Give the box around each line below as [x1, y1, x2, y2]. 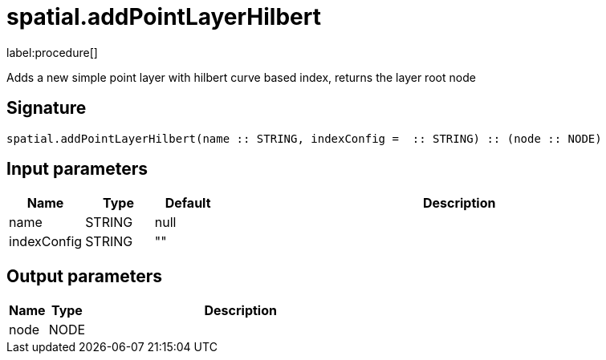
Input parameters [6, 159, 148, 180]
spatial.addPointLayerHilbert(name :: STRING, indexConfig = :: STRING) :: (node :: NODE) [6, 131, 602, 145]
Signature [6, 98, 87, 119]
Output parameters [6, 265, 162, 286]
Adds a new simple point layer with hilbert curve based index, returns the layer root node [6, 70, 476, 84]
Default [165, 195, 211, 212]
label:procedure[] [6, 45, 98, 59]
